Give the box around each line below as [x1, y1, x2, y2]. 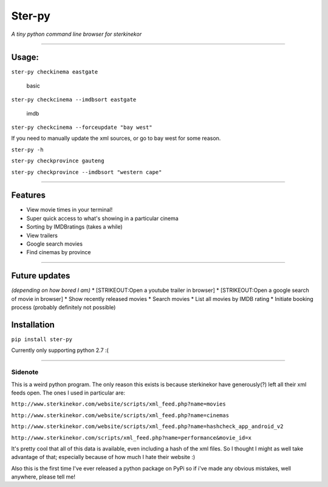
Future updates [11, 271, 70, 281]
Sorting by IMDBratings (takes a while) [26, 223, 123, 230]
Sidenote [11, 368, 39, 376]
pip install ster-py [11, 336, 73, 343]
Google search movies [26, 240, 83, 247]
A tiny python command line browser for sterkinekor [11, 30, 142, 38]
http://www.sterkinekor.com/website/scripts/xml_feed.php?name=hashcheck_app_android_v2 [11, 423, 284, 430]
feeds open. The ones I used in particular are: [11, 389, 126, 396]
